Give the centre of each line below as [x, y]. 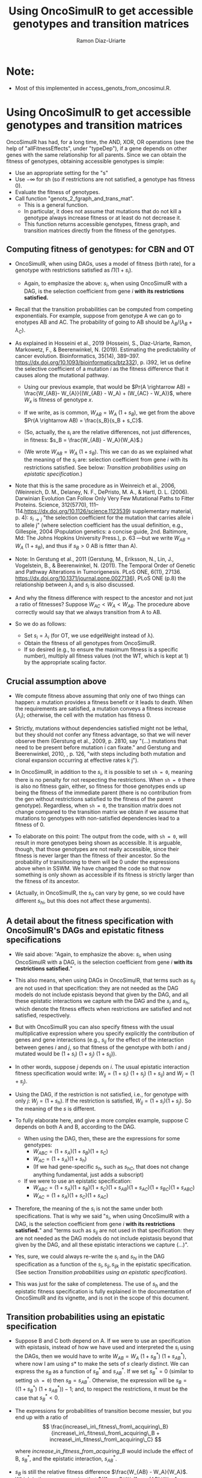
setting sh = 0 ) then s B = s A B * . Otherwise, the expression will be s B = [101, 1380]
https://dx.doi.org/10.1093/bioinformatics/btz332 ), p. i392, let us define [103, 362]
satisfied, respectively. [43, 1015]
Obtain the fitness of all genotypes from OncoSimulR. [90, 643]
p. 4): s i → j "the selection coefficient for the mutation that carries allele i [104, 518]
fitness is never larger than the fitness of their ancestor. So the [92, 855]
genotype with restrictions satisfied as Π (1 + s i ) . [74, 271]
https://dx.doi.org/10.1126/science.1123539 [76, 511]
